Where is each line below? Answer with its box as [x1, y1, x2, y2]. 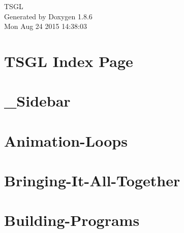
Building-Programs [4, 210, 140, 230]
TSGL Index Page [4, 50, 133, 71]
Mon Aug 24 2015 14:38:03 [4, 21, 87, 31]
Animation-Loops [4, 130, 128, 151]
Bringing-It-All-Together [4, 170, 180, 191]
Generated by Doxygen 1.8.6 [4, 11, 93, 21]
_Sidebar [4, 90, 71, 111]
